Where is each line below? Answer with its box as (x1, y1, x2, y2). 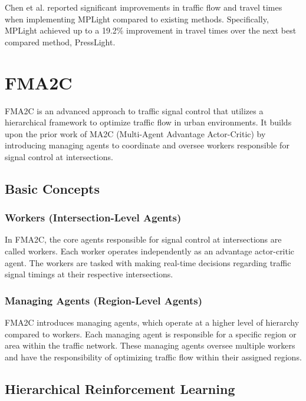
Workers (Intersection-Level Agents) (5, 210, 182, 225)
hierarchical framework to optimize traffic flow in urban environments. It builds (5, 116, 292, 128)
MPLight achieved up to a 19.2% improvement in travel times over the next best (5, 24, 297, 37)
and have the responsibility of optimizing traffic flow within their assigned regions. (5, 350, 302, 363)
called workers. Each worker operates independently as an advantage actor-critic (5, 245, 295, 257)
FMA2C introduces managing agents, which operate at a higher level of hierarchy (5, 316, 300, 329)
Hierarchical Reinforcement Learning (5, 379, 235, 397)
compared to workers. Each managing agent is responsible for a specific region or (5, 327, 297, 340)
